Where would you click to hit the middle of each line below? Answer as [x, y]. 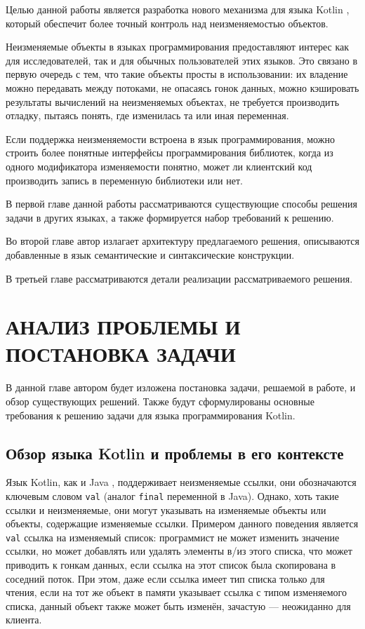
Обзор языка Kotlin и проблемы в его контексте [175, 453]
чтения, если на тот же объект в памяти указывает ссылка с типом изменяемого [176, 592]
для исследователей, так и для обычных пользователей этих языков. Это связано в [182, 60]
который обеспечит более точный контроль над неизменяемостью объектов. [167, 23]
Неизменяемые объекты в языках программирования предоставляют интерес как [178, 47]
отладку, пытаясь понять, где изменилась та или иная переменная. [147, 115]
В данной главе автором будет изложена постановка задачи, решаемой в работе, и [181, 387]
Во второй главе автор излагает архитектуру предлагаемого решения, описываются [182, 241]
